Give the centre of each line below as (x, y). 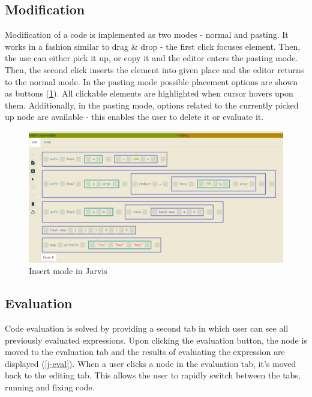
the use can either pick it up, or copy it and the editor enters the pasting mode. (151, 58)
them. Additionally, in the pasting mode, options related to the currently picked (152, 105)
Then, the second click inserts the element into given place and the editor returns (154, 69)
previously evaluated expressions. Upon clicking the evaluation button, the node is (156, 340)
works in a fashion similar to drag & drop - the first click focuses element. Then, (153, 46)
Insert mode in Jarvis (68, 271)
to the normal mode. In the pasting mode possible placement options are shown (151, 81)
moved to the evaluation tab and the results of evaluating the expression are (145, 352)
